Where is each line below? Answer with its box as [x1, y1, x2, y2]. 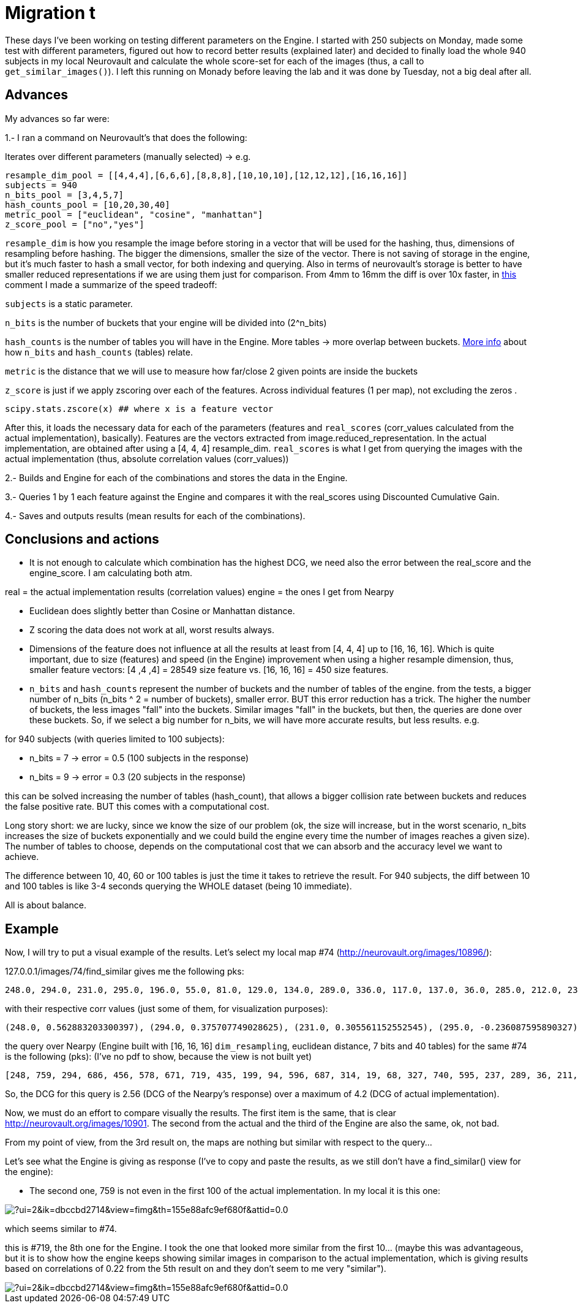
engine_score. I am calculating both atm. [29, 568, 193, 579]
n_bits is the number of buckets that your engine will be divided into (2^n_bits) [5, 317, 327, 328]
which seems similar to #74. [5, 1223, 117, 1234]
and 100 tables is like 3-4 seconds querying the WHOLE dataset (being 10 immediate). [5, 881, 352, 892]
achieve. [5, 851, 39, 862]
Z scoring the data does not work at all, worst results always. [29, 625, 274, 636]
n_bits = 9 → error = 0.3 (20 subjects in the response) [29, 772, 246, 783]
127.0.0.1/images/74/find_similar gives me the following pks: [5, 966, 244, 977]
